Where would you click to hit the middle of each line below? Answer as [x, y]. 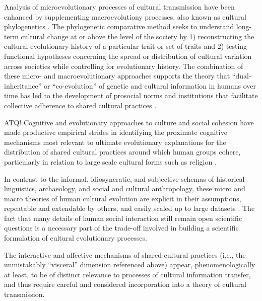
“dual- [242, 76]
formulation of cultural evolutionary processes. [76, 238]
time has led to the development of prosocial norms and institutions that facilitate [131, 95]
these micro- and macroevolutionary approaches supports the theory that [117, 76]
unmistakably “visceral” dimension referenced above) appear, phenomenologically [130, 265]
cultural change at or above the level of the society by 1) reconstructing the [138, 36]
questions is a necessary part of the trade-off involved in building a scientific [121, 228]
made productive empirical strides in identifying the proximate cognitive [116, 132]
